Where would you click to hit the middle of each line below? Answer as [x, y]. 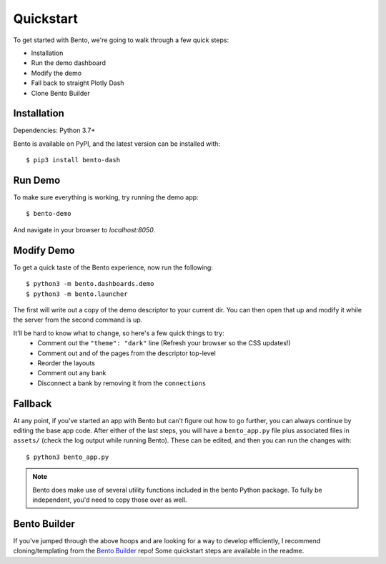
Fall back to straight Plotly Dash [78, 83]
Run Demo [37, 180]
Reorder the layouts [66, 363]
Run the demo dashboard [69, 63]
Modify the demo [56, 73]
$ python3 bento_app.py [68, 457]
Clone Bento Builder [60, 93]
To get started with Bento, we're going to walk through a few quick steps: [121, 40]
